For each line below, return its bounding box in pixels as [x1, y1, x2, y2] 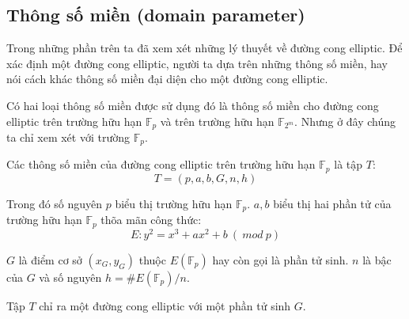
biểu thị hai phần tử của [273, 195, 392, 211]
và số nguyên [39, 268, 102, 285]
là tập [334, 156, 363, 173]
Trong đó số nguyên [6, 195, 103, 211]
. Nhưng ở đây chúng [294, 112, 396, 129]
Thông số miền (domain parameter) [6, 2, 305, 27]
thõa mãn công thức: [100, 211, 202, 228]
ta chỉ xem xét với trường [6, 129, 130, 146]
